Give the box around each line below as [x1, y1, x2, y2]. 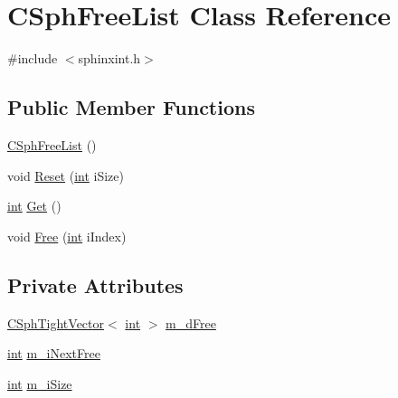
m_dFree [166, 313, 216, 332]
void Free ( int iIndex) [7, 226, 127, 245]
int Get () [7, 196, 62, 215]
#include [7, 49, 58, 68]
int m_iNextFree [7, 344, 100, 363]
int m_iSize [7, 374, 72, 393]
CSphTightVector [7, 313, 105, 332]
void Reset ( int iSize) [7, 166, 124, 185]
